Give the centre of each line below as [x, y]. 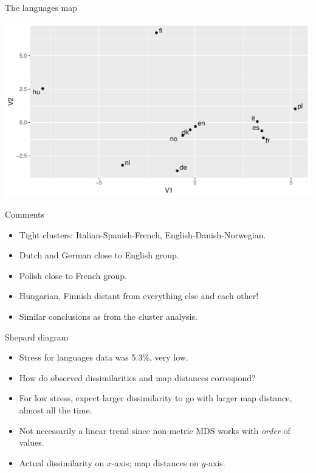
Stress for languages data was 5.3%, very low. [104, 357]
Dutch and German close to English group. [99, 255]
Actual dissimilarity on [62, 462]
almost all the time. [56, 410]
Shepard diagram [37, 337]
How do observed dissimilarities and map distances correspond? [137, 377]
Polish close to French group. [73, 275]
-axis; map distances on [155, 462]
